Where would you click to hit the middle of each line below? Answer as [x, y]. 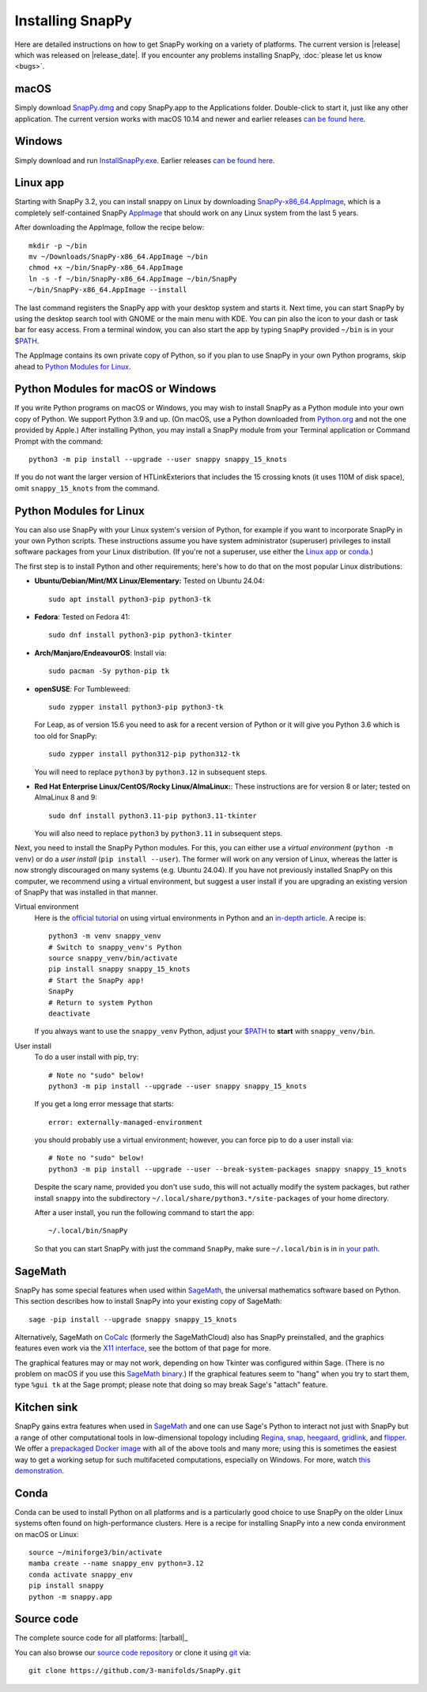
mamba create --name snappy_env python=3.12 [117, 1563]
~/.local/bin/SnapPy [88, 1231]
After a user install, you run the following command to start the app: [144, 1213]
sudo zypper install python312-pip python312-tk [144, 754]
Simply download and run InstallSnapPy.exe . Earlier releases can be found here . [145, 160]
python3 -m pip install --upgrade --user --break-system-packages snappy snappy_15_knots [228, 1169]
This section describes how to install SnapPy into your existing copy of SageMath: [148, 1301]
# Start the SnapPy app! [96, 980]
